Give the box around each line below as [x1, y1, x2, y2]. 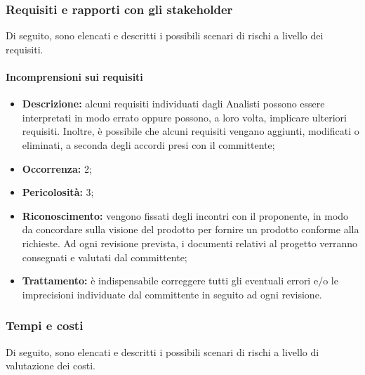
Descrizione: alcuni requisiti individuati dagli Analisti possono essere [22, 96, 325, 111]
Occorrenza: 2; [22, 161, 92, 176]
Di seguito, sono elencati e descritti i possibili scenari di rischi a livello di [6, 344, 319, 359]
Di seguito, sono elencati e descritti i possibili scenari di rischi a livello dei [6, 28, 324, 43]
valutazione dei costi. [6, 358, 96, 373]
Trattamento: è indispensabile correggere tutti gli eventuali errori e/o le [22, 273, 338, 288]
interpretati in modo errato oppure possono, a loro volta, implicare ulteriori [22, 110, 347, 124]
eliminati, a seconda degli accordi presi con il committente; [22, 137, 275, 152]
